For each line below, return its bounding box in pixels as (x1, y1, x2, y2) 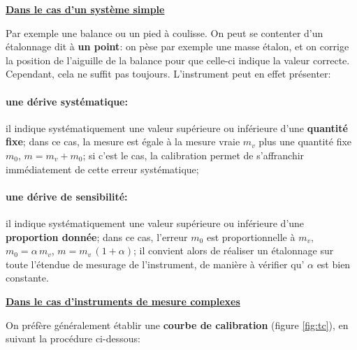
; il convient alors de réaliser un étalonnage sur (133, 243, 334, 258)
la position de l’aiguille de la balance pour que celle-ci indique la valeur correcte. (6, 52, 350, 67)
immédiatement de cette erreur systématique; (6, 161, 199, 176)
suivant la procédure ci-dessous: (6, 331, 140, 346)
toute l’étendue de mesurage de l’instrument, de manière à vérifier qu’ (6, 256, 305, 271)
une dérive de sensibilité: (6, 189, 128, 203)
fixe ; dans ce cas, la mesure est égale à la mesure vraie (6, 134, 240, 149)
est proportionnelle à (206, 229, 296, 244)
